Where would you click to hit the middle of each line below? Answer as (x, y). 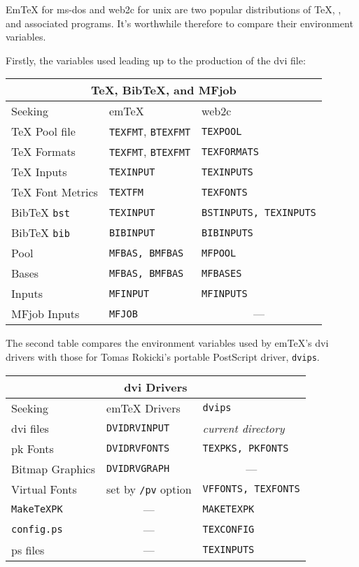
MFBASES (222, 273)
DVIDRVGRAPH (138, 469)
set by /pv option (149, 489)
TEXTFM (126, 192)
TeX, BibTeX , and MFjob (164, 90)
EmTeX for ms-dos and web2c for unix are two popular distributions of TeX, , (174, 9)
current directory (244, 428)
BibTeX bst (41, 213)
